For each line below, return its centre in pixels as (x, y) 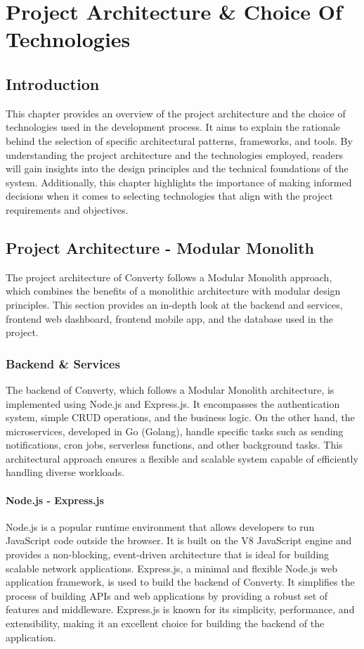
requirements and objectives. (67, 209)
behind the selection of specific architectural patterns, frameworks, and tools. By (179, 140)
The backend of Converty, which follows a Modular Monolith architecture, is (170, 389)
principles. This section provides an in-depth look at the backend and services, (174, 304)
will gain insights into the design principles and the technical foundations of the (177, 168)
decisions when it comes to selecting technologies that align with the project (169, 196)
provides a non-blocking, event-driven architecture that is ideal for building (168, 554)
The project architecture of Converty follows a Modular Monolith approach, (169, 277)
